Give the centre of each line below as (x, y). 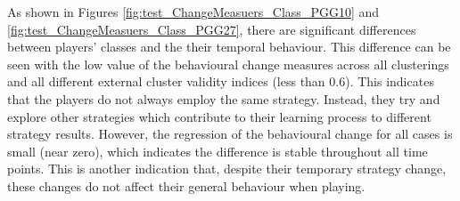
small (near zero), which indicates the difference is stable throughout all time (218, 151)
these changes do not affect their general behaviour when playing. (186, 185)
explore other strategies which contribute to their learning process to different (219, 116)
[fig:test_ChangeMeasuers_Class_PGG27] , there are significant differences (212, 29)
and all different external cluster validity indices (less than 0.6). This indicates (221, 81)
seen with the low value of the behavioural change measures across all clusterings (228, 64)
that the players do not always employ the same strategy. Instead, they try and (224, 98)
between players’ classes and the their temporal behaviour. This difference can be (229, 47)
